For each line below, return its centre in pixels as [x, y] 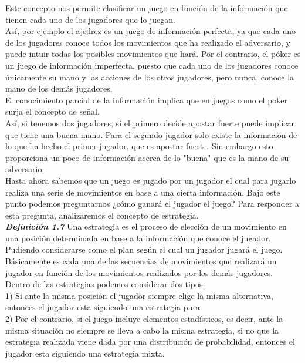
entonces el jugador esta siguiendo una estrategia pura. [104, 307]
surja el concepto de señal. [52, 111]
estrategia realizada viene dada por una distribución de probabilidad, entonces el [150, 342]
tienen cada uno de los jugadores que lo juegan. [90, 19]
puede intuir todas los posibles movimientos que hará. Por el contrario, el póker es [153, 54]
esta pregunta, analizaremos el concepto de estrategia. [102, 215]
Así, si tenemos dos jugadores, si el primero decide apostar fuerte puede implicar [150, 122]
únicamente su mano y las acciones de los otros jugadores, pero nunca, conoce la [150, 77]
